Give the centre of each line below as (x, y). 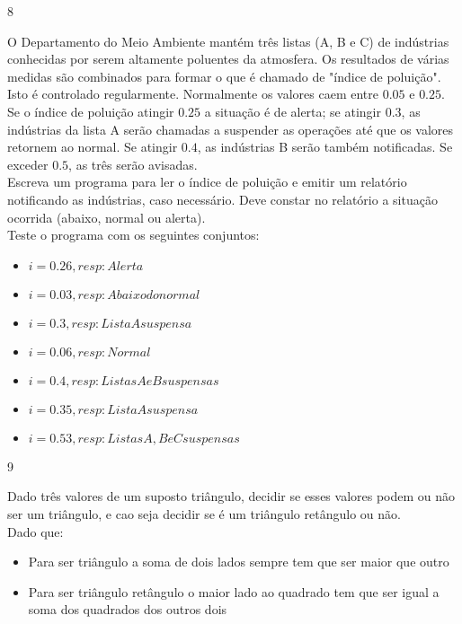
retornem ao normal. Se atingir (93, 147)
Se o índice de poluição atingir (91, 111)
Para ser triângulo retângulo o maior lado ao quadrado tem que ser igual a (234, 591)
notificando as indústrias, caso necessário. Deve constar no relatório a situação (222, 199)
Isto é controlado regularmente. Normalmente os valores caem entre (193, 94)
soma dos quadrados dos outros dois (128, 609)
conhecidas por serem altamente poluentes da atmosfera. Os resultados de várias (228, 59)
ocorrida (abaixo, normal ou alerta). (107, 217)
